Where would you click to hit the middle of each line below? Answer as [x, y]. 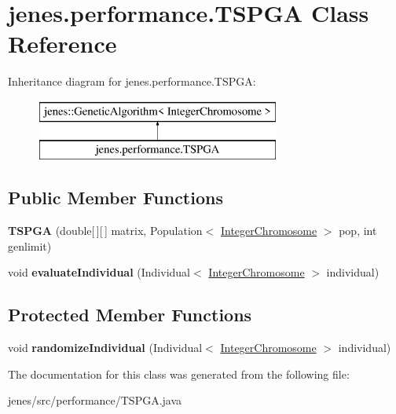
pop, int [358, 231]
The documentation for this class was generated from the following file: [179, 374]
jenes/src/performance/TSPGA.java [95, 400]
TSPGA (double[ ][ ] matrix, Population [105, 231]
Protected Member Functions [130, 315]
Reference [62, 44]
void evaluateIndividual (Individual [99, 272]
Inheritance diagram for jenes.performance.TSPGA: [132, 81]
